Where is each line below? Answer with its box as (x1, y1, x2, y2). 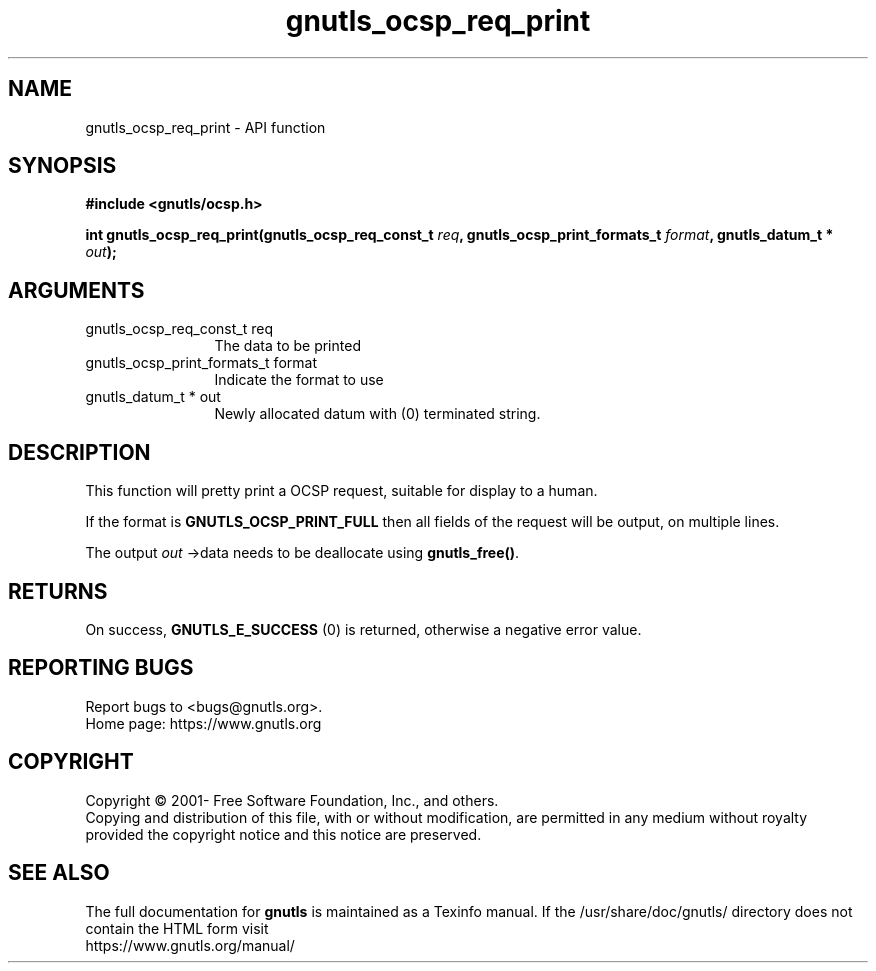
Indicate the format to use (214, 371, 384, 389)
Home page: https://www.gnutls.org (85, 714, 322, 732)
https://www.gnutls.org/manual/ (85, 936, 295, 954)
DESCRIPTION (8, 439, 151, 465)
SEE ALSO (8, 860, 110, 886)
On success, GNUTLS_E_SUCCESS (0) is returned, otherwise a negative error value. (85, 620, 642, 638)
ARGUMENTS (8, 277, 145, 303)
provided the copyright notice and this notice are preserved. (85, 825, 482, 843)
